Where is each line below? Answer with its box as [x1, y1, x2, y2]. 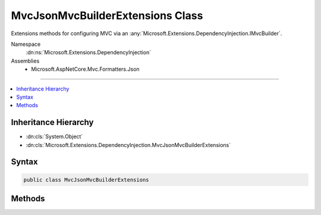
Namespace [11, 40, 41, 48]
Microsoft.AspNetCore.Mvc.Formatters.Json [31, 66, 140, 73]
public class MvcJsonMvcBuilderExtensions [23, 176, 149, 183]
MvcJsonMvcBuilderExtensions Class [11, 9, 203, 22]
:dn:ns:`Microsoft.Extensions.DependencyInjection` [26, 49, 152, 56]
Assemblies [11, 57, 40, 64]
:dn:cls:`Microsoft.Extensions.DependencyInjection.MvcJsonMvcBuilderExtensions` [26, 141, 231, 148]
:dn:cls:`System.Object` [26, 133, 83, 140]
